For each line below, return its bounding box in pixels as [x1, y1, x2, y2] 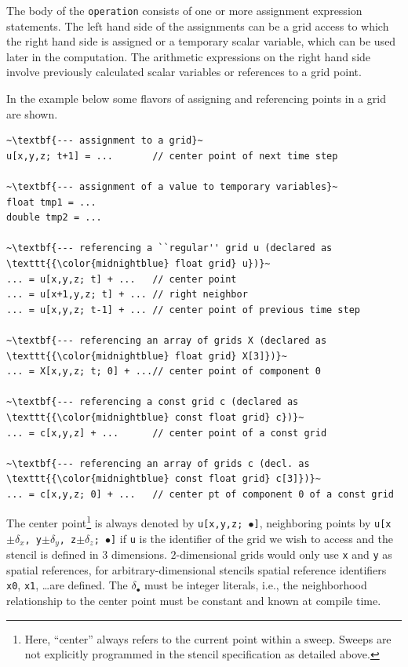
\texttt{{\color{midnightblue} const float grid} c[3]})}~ [6, 473, 321, 485]
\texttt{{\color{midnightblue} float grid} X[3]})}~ [6, 350, 287, 362]
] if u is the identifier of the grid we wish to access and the [111, 530, 394, 546]
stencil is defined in [6, 546, 99, 563]
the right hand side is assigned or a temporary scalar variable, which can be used [6, 33, 396, 49]
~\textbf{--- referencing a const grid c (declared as [6, 396, 299, 408]
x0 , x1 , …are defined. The [6, 577, 128, 593]
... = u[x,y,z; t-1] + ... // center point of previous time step [6, 304, 361, 315]
